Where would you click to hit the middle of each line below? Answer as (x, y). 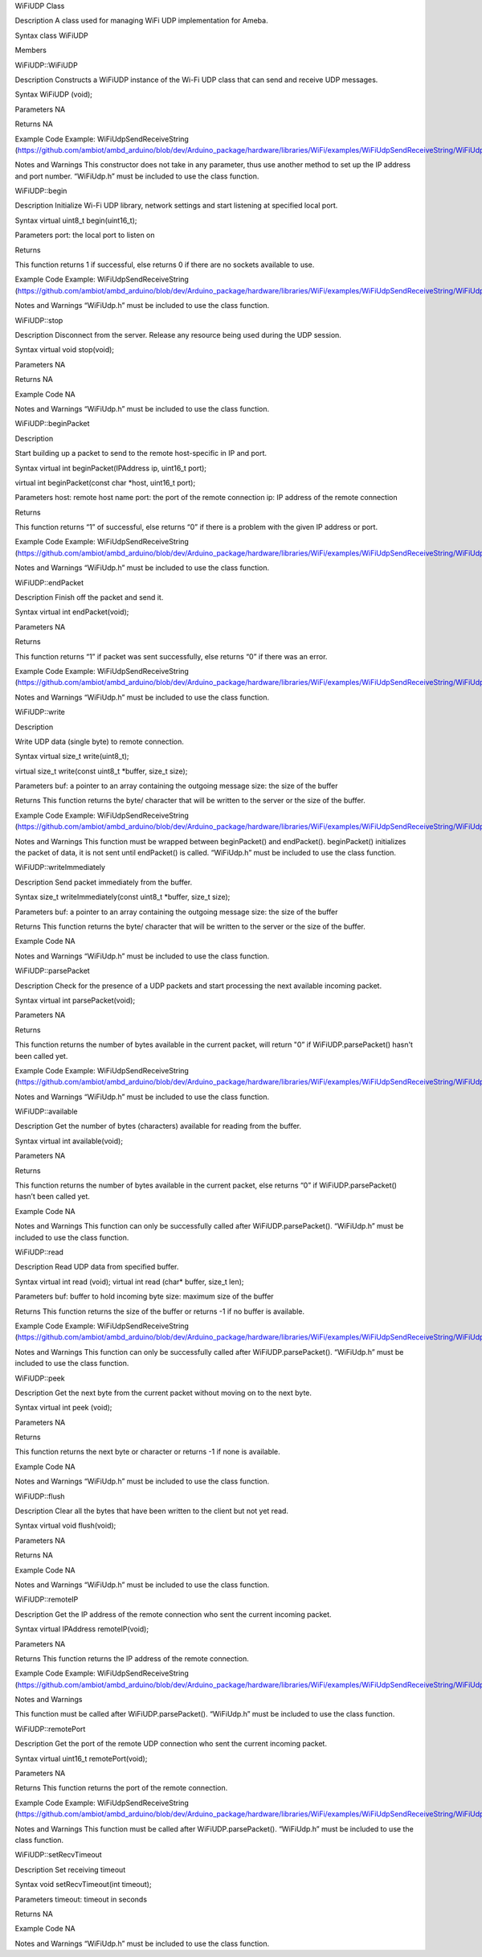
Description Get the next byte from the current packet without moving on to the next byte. (163, 1393)
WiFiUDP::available (46, 1112)
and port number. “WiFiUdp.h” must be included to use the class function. (137, 176)
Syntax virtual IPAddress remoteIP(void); (82, 1629)
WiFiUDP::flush (40, 1496)
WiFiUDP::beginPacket (52, 424)
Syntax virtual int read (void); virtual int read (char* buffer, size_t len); (129, 1282)
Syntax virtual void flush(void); (65, 1526)
